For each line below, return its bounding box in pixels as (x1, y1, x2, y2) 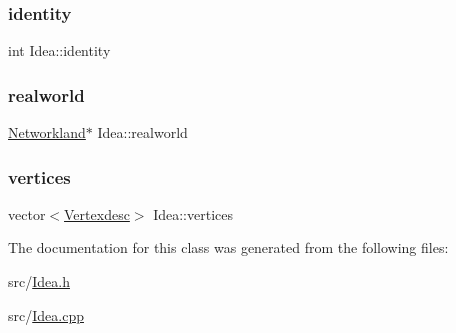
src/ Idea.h (8, 271, 70, 292)
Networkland (8, 122, 86, 143)
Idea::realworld (97, 122, 188, 143)
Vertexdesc (64, 203, 130, 224)
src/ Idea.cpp (8, 304, 84, 325)
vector (8, 203, 46, 224)
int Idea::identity (8, 40, 111, 61)
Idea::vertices (153, 203, 234, 224)
